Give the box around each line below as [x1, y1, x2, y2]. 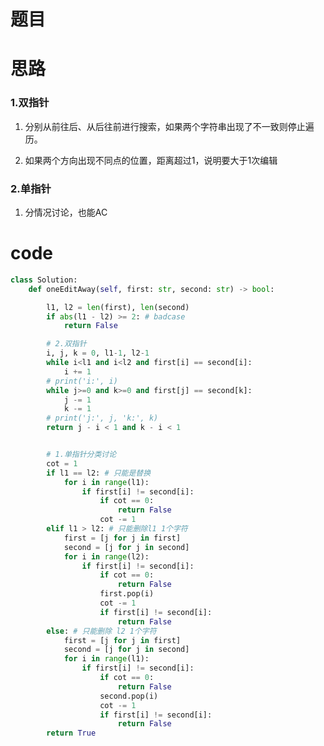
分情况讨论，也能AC [24, 206, 108, 218]
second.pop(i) [99, 691, 159, 701]
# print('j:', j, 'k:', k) [46, 413, 159, 424]
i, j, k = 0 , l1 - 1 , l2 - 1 [46, 348, 150, 359]
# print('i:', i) [46, 376, 118, 386]
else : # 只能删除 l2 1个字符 [46, 626, 157, 636]
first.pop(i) [99, 589, 155, 599]
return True [46, 728, 97, 739]
